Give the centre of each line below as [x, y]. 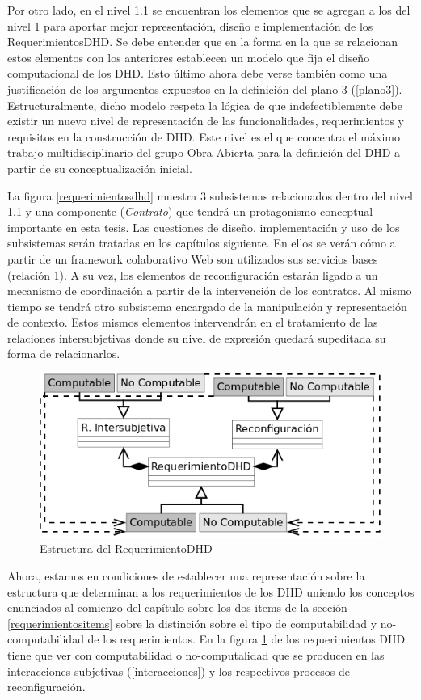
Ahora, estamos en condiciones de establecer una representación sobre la [186, 576]
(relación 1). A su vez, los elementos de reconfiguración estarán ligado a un [193, 274]
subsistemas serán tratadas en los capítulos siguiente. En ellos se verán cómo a [202, 243]
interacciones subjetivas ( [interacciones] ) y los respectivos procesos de [179, 670]
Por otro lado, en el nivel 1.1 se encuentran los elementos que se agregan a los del [209, 10]
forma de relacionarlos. [64, 354]
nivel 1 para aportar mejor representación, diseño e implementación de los [190, 25]
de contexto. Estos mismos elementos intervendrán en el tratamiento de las [193, 322]
